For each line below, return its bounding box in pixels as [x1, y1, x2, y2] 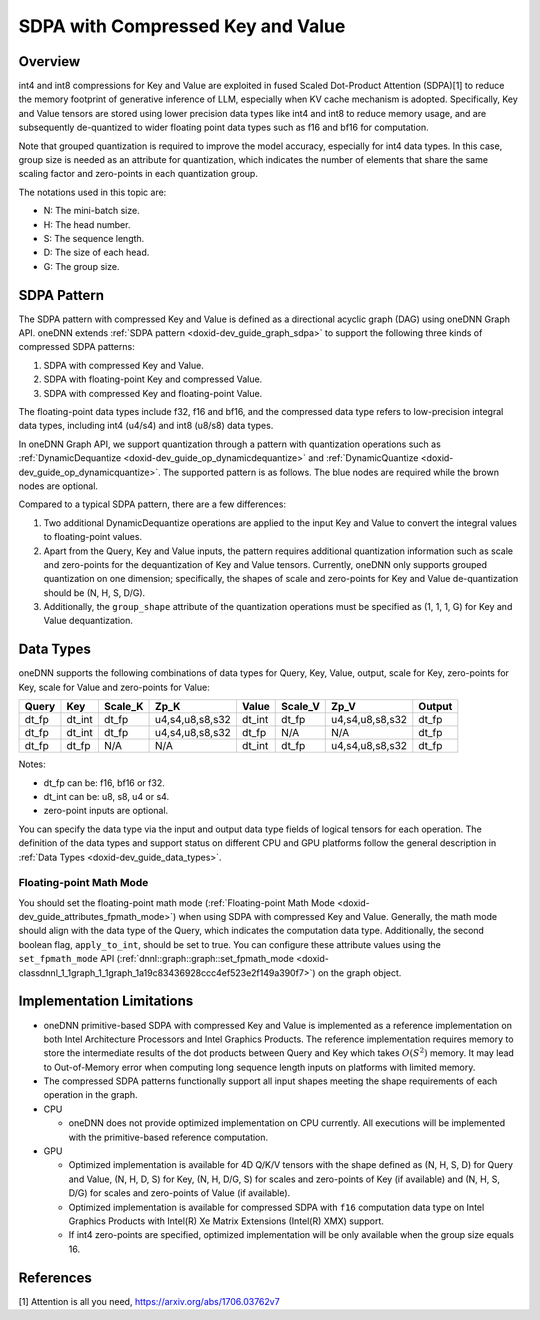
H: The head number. [43, 218, 131, 230]
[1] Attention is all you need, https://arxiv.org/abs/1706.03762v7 [18, 1295, 280, 1307]
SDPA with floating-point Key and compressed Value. [43, 373, 263, 385]
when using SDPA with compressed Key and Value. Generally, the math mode [178, 911, 498, 923]
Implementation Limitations [18, 993, 194, 1010]
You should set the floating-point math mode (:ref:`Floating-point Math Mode [18, 896, 335, 909]
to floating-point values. [43, 531, 143, 543]
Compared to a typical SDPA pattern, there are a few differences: [18, 498, 287, 510]
